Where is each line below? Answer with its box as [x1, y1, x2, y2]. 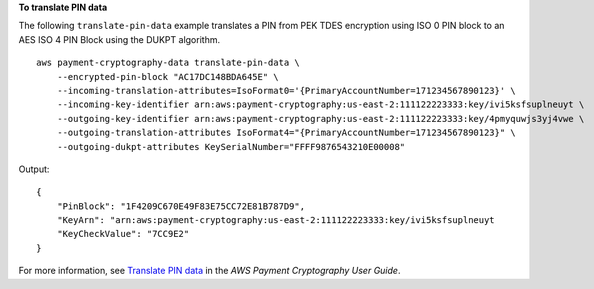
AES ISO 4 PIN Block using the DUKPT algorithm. [18, 33, 220, 45]
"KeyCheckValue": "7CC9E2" [56, 228, 190, 240]
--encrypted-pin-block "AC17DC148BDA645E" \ [56, 71, 279, 82]
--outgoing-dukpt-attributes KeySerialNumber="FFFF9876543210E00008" [56, 141, 406, 152]
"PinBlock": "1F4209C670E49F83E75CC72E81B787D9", [56, 200, 305, 212]
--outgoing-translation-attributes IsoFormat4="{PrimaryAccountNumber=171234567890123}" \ [56, 127, 517, 139]
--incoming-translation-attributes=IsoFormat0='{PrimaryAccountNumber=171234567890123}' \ [56, 85, 517, 96]
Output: [18, 163, 50, 175]
